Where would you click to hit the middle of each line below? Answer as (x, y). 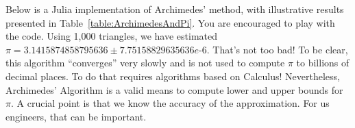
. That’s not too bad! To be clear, (277, 49)
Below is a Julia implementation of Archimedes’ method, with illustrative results (175, 9)
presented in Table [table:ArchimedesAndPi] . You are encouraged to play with (170, 22)
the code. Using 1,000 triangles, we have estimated (112, 36)
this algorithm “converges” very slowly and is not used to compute (145, 63)
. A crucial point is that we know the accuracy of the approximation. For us (170, 103)
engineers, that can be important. (76, 116)
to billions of (323, 63)
